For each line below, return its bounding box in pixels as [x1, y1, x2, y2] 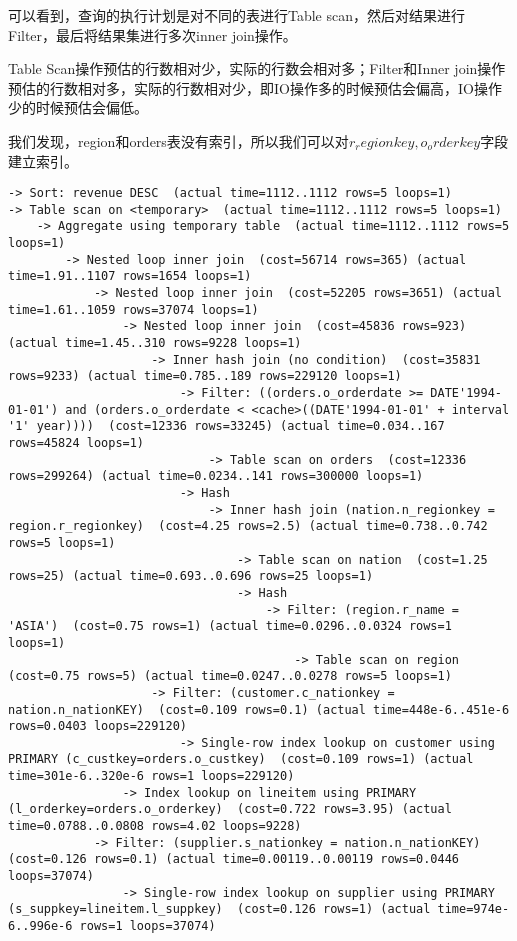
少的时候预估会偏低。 [8, 97, 148, 118]
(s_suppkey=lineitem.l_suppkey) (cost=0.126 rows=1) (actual [8, 902, 431, 917]
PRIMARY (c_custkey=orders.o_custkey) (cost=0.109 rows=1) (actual [8, 752, 474, 767]
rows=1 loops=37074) [79, 919, 216, 934]
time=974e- [437, 902, 510, 917]
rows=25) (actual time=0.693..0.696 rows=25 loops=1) [8, 569, 374, 584]
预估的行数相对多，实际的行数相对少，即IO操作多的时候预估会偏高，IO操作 [8, 77, 502, 98]
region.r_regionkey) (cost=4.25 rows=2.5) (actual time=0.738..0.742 [8, 519, 488, 534]
